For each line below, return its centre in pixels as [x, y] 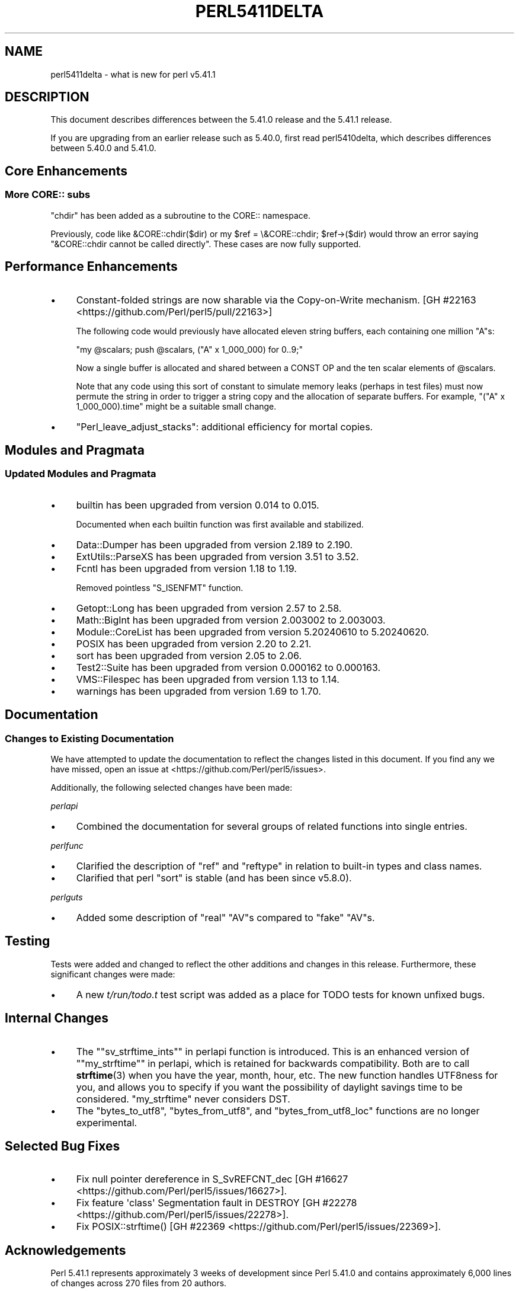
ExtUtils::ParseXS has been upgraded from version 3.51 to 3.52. [217, 556]
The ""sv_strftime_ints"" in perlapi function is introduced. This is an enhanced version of [273, 1051]
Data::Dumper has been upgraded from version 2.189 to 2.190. [214, 544]
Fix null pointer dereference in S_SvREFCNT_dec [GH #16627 [212, 1179]
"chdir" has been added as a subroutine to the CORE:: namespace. [181, 215]
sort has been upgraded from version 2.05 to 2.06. [189, 655]
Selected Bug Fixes [63, 1146]
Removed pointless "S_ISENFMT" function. [160, 587]
